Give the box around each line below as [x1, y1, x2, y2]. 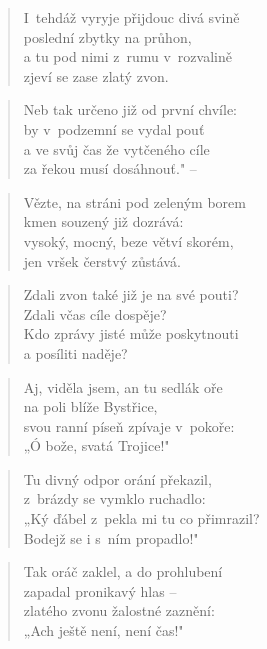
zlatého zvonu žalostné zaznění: [23, 600, 215, 621]
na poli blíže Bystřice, [23, 396, 158, 417]
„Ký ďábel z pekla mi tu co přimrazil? [23, 508, 260, 529]
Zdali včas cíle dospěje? [23, 303, 167, 324]
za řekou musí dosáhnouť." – [23, 158, 197, 179]
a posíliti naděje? [23, 342, 128, 363]
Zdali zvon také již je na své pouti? [23, 284, 239, 305]
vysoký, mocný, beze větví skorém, [23, 230, 234, 251]
